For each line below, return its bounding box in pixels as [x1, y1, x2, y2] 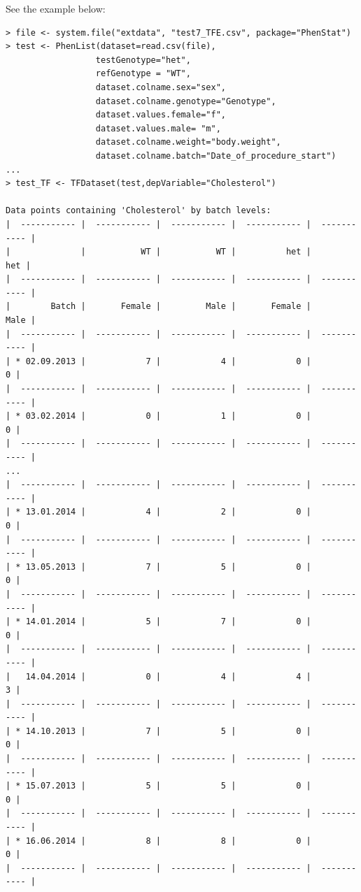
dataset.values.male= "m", [95, 123, 221, 134]
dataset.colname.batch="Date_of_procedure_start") [95, 150, 337, 161]
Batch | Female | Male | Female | [50, 301, 311, 312]
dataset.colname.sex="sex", [95, 82, 226, 92]
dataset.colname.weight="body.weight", [95, 137, 281, 148]
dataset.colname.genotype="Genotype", [95, 96, 276, 106]
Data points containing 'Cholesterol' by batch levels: [6, 206, 271, 216]
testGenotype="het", [95, 55, 191, 65]
